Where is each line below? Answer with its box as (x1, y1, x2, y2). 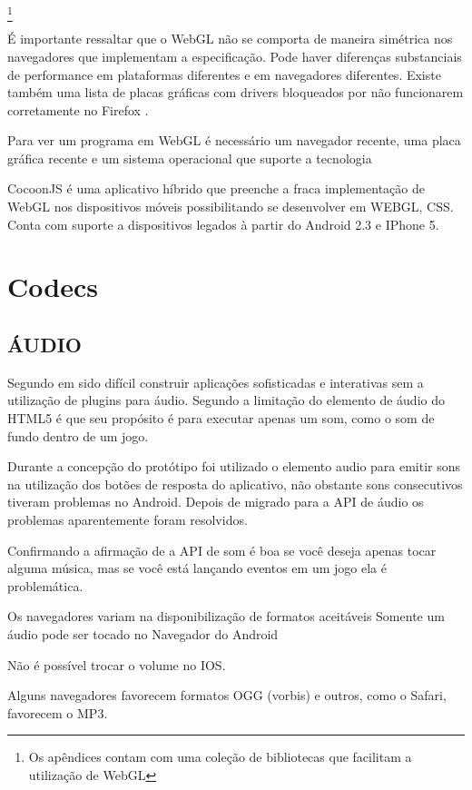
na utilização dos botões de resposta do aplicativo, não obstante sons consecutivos (7, 474, 463, 493)
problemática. (7, 576, 84, 595)
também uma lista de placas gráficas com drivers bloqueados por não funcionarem (7, 83, 464, 102)
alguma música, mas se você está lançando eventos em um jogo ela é (7, 558, 387, 578)
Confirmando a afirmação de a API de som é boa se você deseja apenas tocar (7, 540, 437, 559)
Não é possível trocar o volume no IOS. (7, 655, 226, 674)
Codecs (7, 268, 98, 305)
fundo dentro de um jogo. (7, 426, 149, 445)
